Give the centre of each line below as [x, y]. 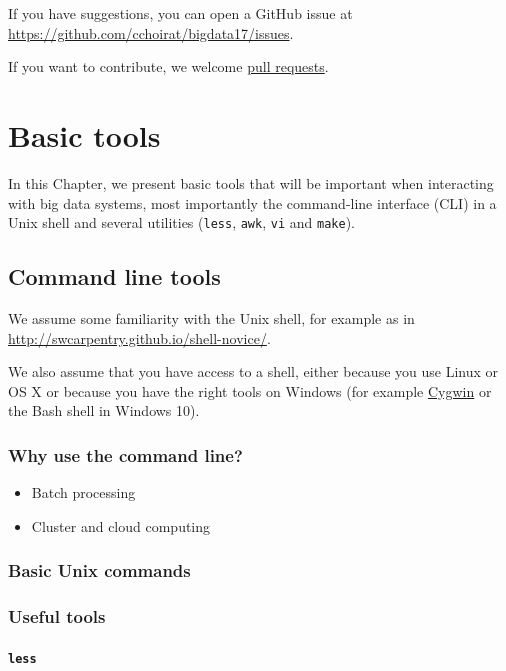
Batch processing [83, 492]
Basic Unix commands [99, 570]
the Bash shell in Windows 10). [104, 410]
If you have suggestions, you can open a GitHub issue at [180, 13]
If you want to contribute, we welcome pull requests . [168, 66]
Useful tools [57, 616]
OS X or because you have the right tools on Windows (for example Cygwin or [250, 390]
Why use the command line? [125, 454]
